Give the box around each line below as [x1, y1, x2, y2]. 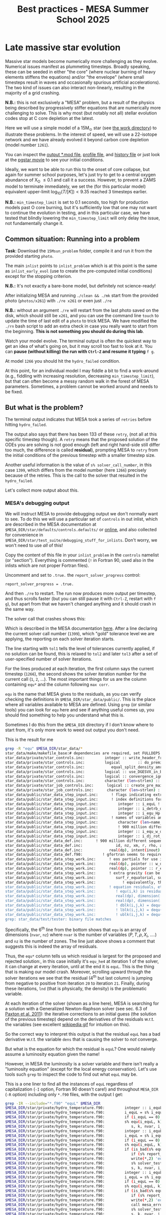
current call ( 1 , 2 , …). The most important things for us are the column [5, 676, 147, 682]
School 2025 [56, 14, 110, 25]
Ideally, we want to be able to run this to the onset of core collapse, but [5, 166, 150, 172]
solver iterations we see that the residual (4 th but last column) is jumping [5, 974, 153, 981]
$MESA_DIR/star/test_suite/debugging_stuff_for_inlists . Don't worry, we [5, 537, 158, 543]
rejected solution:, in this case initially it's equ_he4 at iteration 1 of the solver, [5, 958, 159, 964]
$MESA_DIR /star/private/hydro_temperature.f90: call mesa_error [5, 1202, 165, 1207]
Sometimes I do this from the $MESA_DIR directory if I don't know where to [5, 722, 154, 728]
